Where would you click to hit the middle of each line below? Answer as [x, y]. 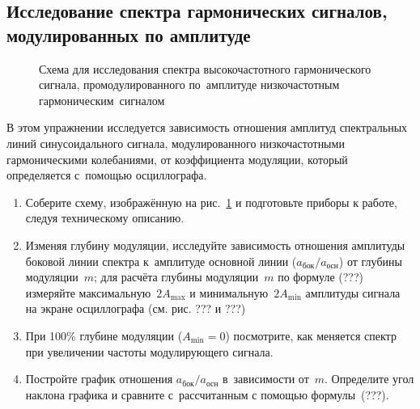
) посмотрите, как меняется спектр [311, 335]
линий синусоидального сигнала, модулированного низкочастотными [176, 143]
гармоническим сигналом [102, 100]
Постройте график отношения [99, 379]
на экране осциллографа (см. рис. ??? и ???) [136, 308]
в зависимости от [265, 379]
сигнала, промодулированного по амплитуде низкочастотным [189, 84]
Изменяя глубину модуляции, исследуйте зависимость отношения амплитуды [215, 245]
